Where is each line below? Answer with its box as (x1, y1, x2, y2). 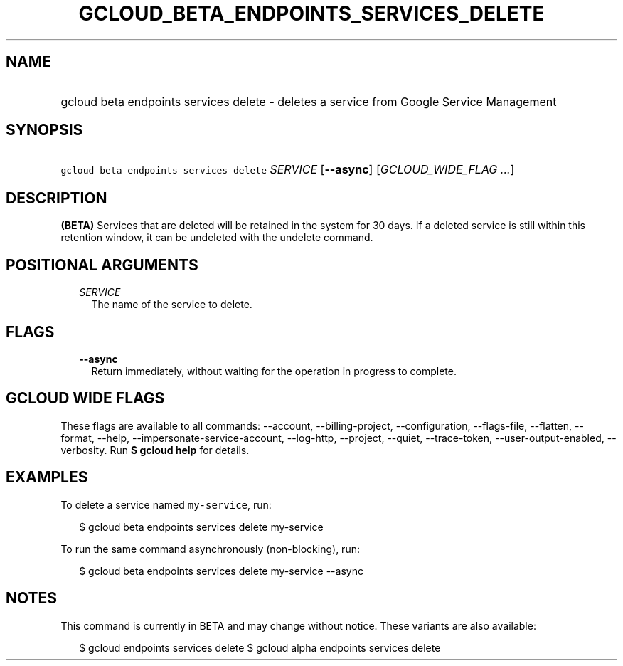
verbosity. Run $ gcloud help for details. (60, 443, 250, 456)
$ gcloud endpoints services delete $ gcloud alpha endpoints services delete (79, 641, 441, 654)
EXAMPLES (6, 468, 88, 487)
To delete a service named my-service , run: (60, 498, 272, 511)
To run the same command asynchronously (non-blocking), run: (60, 542, 360, 555)
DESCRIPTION (6, 189, 107, 207)
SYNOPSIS (6, 121, 83, 139)
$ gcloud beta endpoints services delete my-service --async (79, 564, 363, 577)
